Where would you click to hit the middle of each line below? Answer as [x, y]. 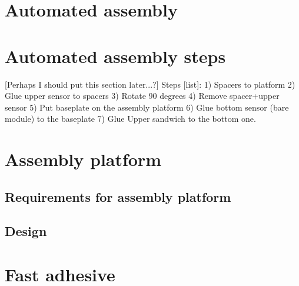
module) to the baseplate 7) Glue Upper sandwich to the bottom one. [130, 119]
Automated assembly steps [115, 56]
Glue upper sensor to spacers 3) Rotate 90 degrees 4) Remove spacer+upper [142, 96]
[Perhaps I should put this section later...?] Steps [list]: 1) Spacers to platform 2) [150, 84]
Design [26, 231]
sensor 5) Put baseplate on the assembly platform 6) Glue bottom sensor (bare [147, 107]
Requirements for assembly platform [118, 196]
